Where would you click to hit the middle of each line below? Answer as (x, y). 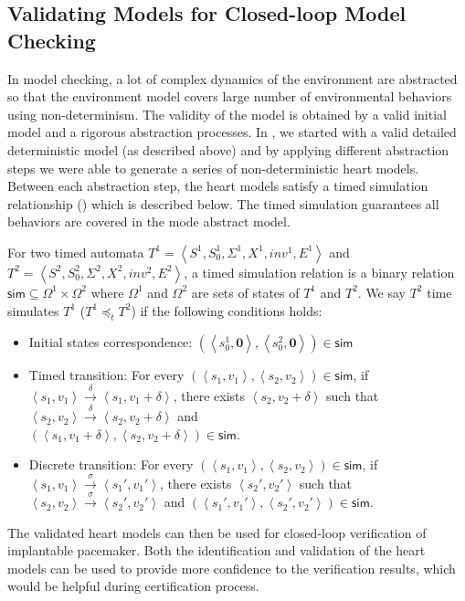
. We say (382, 292)
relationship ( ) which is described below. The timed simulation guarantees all (223, 203)
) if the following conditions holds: (227, 310)
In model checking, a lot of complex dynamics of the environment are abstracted (232, 78)
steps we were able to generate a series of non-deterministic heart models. (213, 168)
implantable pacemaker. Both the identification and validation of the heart (217, 550)
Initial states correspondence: (111, 342)
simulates (33, 310)
